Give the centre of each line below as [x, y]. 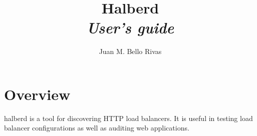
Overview [37, 94]
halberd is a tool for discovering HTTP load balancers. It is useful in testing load [128, 118]
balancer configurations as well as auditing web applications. [97, 128]
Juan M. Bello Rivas [130, 51]
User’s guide [130, 27]
